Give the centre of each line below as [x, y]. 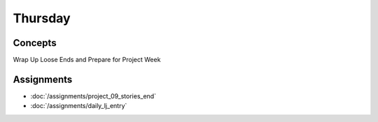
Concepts [35, 43]
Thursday [42, 18]
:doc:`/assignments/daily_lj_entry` [79, 106]
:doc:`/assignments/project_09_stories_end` [93, 96]
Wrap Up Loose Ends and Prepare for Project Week [87, 60]
